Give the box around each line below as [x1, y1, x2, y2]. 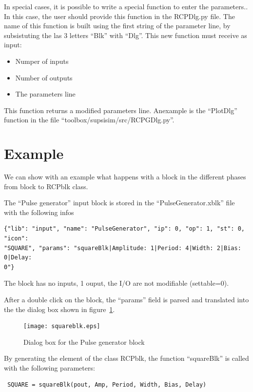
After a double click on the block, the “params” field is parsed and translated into [4, 294, 249, 304]
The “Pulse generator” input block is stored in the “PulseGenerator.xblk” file [4, 197, 235, 208]
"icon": [4, 235, 29, 242]
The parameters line [15, 89, 76, 99]
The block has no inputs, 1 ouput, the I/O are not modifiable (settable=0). [4, 278, 229, 288]
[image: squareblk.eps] [23, 323, 100, 330]
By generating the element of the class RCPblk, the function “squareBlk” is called [4, 353, 249, 363]
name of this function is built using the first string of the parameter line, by [4, 20, 231, 31]
